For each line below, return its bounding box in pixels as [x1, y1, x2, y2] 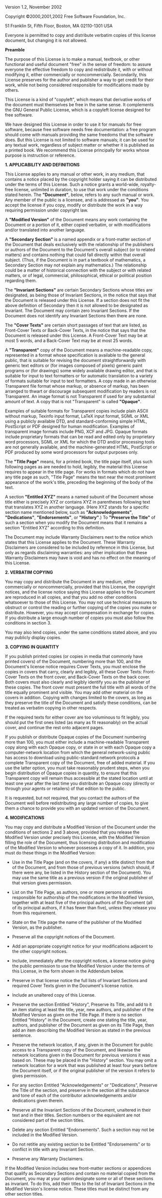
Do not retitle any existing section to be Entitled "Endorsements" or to [12, 1141, 151, 1147]
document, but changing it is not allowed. [5, 37, 88, 43]
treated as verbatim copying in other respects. [5, 705, 98, 710]
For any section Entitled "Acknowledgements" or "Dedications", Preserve [12, 1082, 158, 1088]
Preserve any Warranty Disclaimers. [12, 1156, 84, 1162]
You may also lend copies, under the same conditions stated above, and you [5, 629, 157, 635]
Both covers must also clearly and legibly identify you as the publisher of [5, 679, 150, 685]
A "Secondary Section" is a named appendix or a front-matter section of [5, 236, 151, 242]
